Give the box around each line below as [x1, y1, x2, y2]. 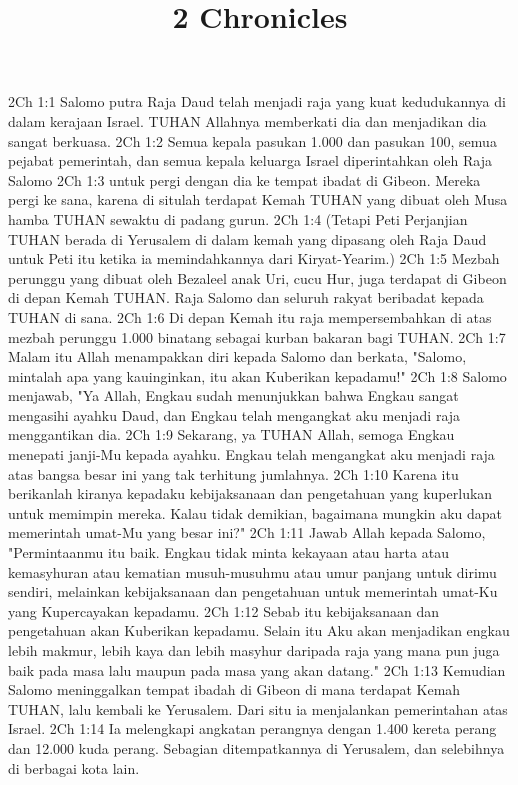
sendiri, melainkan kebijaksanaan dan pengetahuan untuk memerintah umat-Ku [8, 581, 498, 602]
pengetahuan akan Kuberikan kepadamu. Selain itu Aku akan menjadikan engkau [8, 620, 510, 641]
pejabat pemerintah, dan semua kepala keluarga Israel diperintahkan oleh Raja [8, 150, 492, 171]
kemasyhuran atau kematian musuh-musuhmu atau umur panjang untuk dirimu [8, 561, 497, 582]
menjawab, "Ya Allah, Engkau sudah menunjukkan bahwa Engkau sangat [8, 385, 459, 406]
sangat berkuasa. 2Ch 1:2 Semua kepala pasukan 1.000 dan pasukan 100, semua [8, 130, 497, 151]
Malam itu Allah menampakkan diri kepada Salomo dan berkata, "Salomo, [8, 346, 467, 367]
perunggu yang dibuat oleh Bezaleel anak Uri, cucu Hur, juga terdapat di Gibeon [8, 267, 507, 288]
